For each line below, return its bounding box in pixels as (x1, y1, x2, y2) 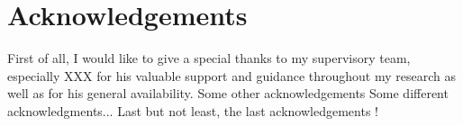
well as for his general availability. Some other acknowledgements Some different (7, 84, 449, 103)
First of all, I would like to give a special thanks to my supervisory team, (7, 49, 411, 67)
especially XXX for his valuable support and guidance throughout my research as (7, 66, 456, 85)
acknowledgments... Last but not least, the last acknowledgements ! (7, 101, 378, 120)
